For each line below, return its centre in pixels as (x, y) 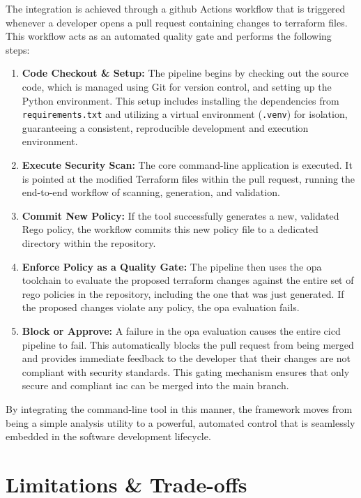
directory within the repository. (89, 242)
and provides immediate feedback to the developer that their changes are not (186, 358)
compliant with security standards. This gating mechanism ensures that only (186, 371)
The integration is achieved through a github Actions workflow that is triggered (176, 8)
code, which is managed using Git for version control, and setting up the (177, 86)
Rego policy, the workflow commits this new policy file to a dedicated (170, 229)
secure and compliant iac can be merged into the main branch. (155, 385)
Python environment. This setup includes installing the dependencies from (180, 100)
